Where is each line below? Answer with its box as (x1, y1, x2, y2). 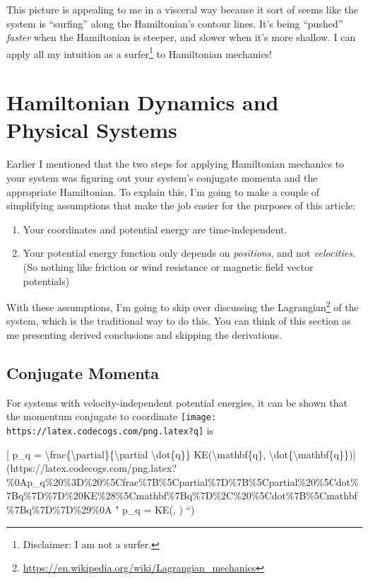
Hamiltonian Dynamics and (6, 88, 279, 117)
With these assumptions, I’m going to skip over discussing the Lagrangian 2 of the (6, 298, 359, 314)
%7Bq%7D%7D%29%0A (6, 502, 112, 517)
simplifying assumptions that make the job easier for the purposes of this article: (6, 198, 355, 213)
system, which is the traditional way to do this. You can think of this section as (6, 313, 351, 328)
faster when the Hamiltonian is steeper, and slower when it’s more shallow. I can (6, 30, 356, 45)
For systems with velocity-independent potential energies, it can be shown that (6, 395, 348, 410)
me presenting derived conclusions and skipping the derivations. (6, 327, 282, 342)
